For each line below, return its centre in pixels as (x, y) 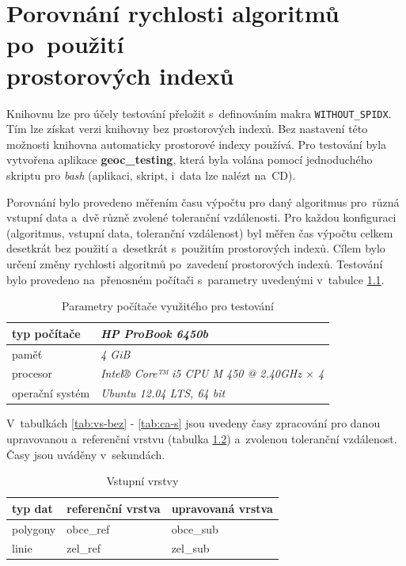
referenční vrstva (114, 508)
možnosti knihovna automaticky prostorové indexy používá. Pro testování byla (197, 144)
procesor (32, 373)
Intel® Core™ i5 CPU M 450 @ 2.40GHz (201, 373)
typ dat (32, 508)
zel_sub (190, 548)
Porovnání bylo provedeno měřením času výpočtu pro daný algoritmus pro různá (203, 201)
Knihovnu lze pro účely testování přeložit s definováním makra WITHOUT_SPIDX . (199, 113)
